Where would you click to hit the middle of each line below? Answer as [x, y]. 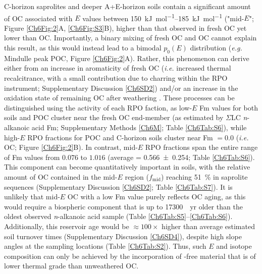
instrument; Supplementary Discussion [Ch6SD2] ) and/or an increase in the [121, 88]
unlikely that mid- [32, 197]
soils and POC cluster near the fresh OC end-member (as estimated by [114, 117]
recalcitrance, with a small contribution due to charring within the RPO [116, 78]
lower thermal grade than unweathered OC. [71, 266]
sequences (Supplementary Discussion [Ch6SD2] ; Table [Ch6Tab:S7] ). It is [118, 186]
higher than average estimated [208, 226]
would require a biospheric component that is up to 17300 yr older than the [123, 206]
